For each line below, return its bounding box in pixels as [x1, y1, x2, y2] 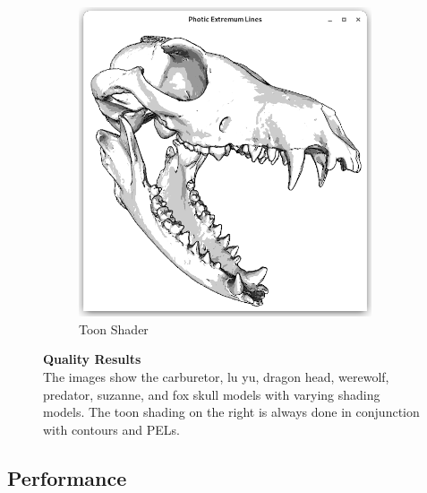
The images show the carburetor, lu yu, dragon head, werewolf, [43, 368, 389, 386]
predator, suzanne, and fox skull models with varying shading [43, 385, 380, 403]
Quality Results [43, 350, 141, 368]
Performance [7, 463, 127, 491]
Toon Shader [79, 319, 149, 338]
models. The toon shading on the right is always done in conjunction [43, 402, 420, 421]
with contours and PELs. [43, 419, 180, 438]
